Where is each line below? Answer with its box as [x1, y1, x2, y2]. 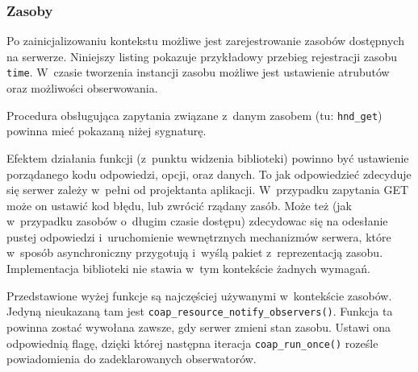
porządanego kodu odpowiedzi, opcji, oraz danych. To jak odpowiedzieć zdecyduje [6, 165, 412, 182]
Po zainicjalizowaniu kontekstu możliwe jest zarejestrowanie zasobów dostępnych [6, 32, 404, 49]
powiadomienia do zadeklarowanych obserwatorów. [6, 350, 257, 367]
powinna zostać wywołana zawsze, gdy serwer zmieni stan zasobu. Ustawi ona [6, 318, 391, 335]
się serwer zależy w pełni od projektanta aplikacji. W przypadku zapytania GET [6, 181, 409, 198]
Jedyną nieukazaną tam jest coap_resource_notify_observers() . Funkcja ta [6, 303, 393, 320]
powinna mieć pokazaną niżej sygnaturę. [6, 122, 207, 139]
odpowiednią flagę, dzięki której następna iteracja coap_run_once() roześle [6, 334, 378, 351]
